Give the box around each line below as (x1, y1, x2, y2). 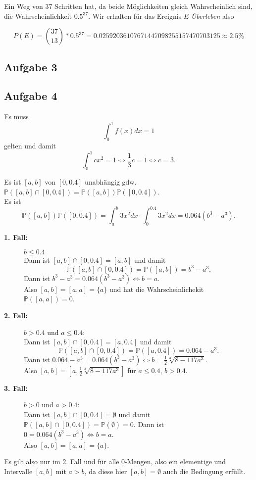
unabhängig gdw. (85, 176, 137, 187)
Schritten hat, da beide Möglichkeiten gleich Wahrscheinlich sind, (54, 1, 253, 11)
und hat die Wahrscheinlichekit (109, 284, 204, 294)
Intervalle (4, 466, 33, 476)
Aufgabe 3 (4, 59, 57, 74)
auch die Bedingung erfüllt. (163, 466, 246, 476)
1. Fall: (4, 232, 28, 242)
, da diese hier (84, 466, 127, 476)
